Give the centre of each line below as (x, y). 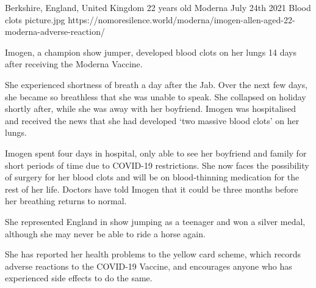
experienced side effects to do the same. (79, 278)
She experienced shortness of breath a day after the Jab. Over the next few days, (156, 84)
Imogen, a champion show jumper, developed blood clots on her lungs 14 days (151, 52)
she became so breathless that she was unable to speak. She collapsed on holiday (156, 96)
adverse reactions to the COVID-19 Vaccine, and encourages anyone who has (149, 266)
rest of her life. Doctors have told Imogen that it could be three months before (152, 189)
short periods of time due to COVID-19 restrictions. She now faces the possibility (157, 165)
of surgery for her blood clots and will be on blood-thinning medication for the (152, 177)
